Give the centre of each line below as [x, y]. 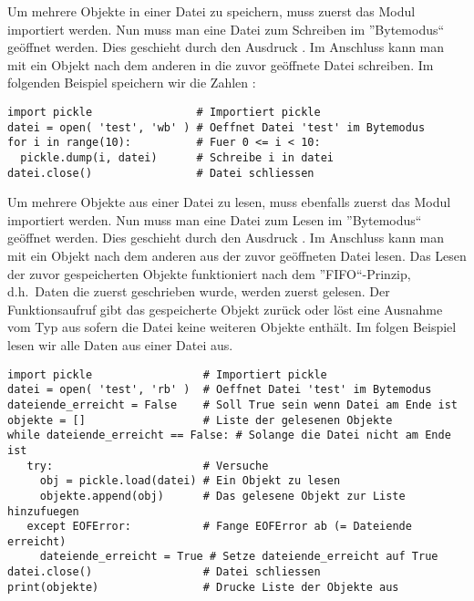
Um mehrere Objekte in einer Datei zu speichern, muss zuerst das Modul [211, 11]
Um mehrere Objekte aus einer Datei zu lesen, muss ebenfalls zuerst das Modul [229, 202]
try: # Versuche [148, 466]
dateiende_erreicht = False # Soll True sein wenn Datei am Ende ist [232, 404]
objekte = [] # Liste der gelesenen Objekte [200, 420]
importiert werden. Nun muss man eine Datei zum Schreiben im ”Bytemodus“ [226, 29]
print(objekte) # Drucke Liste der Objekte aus [203, 587]
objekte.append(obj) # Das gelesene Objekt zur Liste [222, 496]
